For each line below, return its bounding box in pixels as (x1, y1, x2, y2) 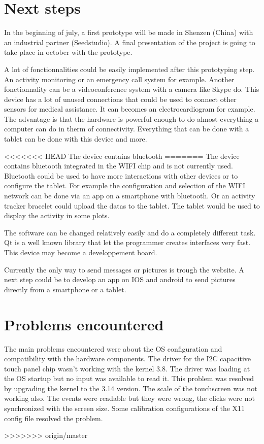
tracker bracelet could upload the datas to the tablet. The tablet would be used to (4, 200, 260, 211)
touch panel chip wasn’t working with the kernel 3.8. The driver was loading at (4, 363, 250, 373)
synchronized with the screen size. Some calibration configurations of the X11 (4, 403, 245, 414)
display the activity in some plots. (4, 210, 110, 221)
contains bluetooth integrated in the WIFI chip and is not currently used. (4, 160, 233, 171)
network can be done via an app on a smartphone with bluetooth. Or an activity (4, 190, 255, 201)
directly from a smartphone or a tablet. (4, 284, 126, 294)
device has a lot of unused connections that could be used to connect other (4, 93, 237, 104)
